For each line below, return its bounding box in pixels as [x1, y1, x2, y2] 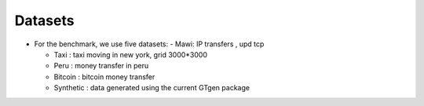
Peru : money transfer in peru [53, 61, 149, 71]
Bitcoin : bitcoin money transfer [53, 71, 155, 82]
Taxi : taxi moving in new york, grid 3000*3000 [53, 49, 208, 59]
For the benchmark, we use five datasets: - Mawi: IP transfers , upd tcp [34, 39, 265, 49]
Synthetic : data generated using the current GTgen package [53, 83, 250, 93]
